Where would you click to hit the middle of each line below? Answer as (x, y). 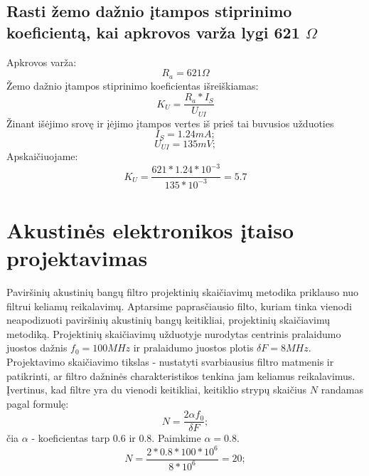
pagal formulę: (38, 403)
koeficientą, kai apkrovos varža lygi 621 (153, 32)
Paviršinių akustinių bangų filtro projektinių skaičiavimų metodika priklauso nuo (183, 292)
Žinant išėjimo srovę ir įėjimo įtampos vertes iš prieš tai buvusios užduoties (170, 123)
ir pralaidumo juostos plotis (193, 348)
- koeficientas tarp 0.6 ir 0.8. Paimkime (116, 438)
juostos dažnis (37, 348)
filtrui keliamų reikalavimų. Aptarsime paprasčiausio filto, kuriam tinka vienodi (179, 306)
